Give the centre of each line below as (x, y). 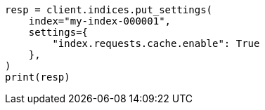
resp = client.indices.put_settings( (109, 10)
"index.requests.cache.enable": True (156, 43)
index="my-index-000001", (100, 21)
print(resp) (38, 77)
